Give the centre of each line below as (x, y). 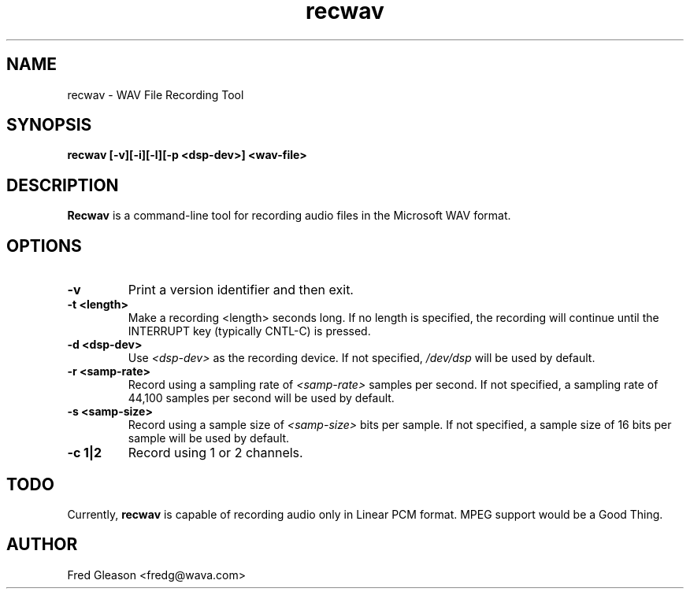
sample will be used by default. (209, 438)
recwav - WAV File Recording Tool (156, 94)
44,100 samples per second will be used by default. (261, 398)
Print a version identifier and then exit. (241, 290)
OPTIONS (44, 246)
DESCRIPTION (63, 185)
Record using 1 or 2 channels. (215, 453)
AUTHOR (42, 545)
